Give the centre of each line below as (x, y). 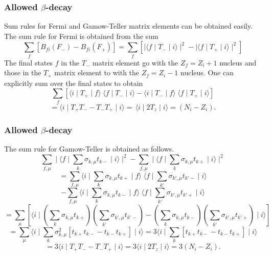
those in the (23, 72)
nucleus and (238, 62)
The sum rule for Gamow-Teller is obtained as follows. (89, 149)
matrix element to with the (97, 72)
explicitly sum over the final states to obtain (74, 83)
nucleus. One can (207, 72)
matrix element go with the (135, 62)
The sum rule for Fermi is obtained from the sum (81, 36)
